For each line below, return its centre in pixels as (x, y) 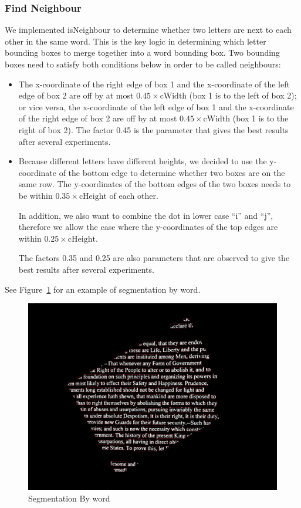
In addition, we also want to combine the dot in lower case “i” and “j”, (146, 215)
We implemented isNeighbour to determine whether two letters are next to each (148, 30)
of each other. (134, 195)
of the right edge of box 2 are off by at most (98, 118)
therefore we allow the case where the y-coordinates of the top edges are (148, 227)
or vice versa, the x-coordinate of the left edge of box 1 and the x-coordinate (156, 106)
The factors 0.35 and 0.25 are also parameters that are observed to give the (154, 258)
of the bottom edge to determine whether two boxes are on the (172, 172)
